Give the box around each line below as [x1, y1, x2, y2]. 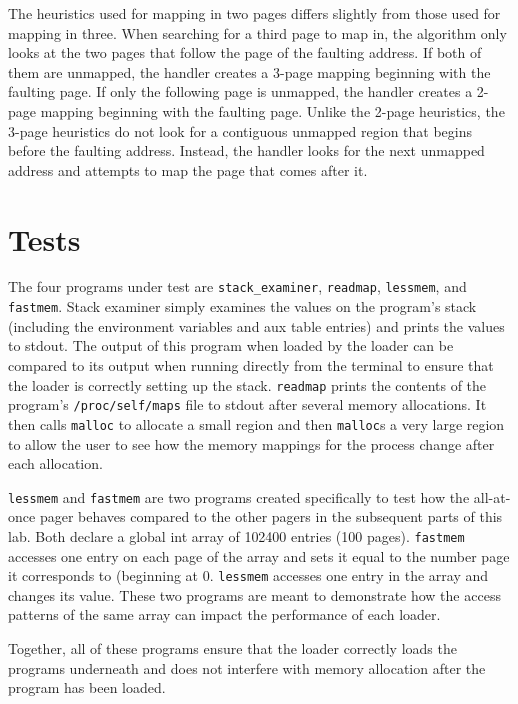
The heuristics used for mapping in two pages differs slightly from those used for [8, 3, 501, 23]
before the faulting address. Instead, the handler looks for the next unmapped [8, 140, 485, 161]
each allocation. [8, 453, 103, 474]
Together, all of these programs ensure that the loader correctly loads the [8, 638, 457, 659]
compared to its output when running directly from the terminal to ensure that [8, 354, 494, 375]
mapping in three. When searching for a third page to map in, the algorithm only [8, 22, 507, 43]
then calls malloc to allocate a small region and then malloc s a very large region [8, 413, 505, 434]
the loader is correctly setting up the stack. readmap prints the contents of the [8, 374, 487, 395]
